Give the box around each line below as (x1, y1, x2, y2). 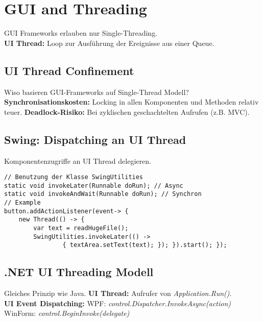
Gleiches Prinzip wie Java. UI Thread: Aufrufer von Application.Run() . (4, 288, 232, 299)
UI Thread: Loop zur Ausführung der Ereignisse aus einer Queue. (4, 37, 214, 48)
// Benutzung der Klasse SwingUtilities (4, 174, 144, 181)
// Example (4, 199, 41, 207)
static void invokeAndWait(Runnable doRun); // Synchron (4, 190, 202, 198)
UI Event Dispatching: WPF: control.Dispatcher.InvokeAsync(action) (4, 298, 231, 308)
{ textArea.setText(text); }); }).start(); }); (62, 241, 227, 249)
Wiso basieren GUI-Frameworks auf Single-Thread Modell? (4, 86, 189, 97)
